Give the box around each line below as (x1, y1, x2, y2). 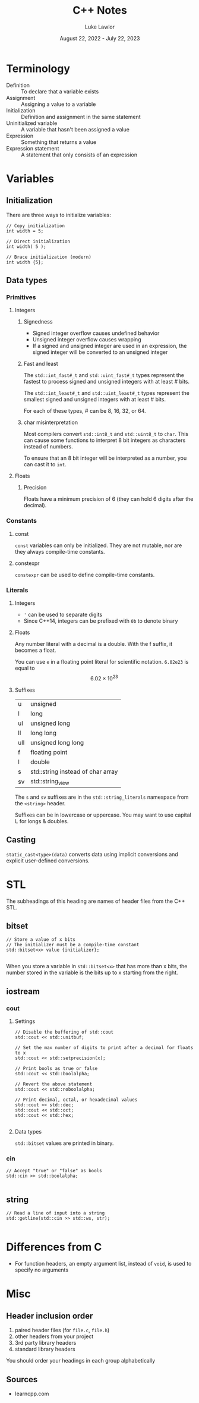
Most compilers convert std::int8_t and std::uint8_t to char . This (23, 431, 189, 438)
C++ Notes (72, 4, 128, 17)
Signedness (23, 318, 53, 325)
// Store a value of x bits (6, 937, 76, 943)
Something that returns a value (21, 138, 97, 146)
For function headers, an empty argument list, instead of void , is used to (14, 1260, 192, 1267)
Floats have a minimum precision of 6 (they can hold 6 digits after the (23, 495, 194, 503)
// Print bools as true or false (14, 1066, 98, 1072)
